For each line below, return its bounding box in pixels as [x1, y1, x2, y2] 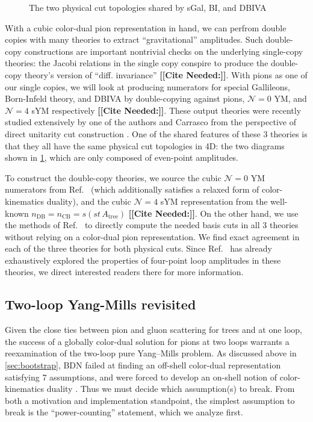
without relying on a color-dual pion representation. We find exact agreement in [5, 230, 300, 243]
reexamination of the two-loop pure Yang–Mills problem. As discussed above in [5, 347, 297, 359]
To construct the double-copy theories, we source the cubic [5, 171, 222, 184]
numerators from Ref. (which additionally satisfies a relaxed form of [5, 183, 259, 196]
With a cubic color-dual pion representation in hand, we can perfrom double [5, 21, 287, 34]
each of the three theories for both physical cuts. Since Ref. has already [5, 242, 272, 255]
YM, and [274, 92, 307, 105]
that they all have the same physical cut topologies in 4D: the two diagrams [5, 139, 285, 152]
